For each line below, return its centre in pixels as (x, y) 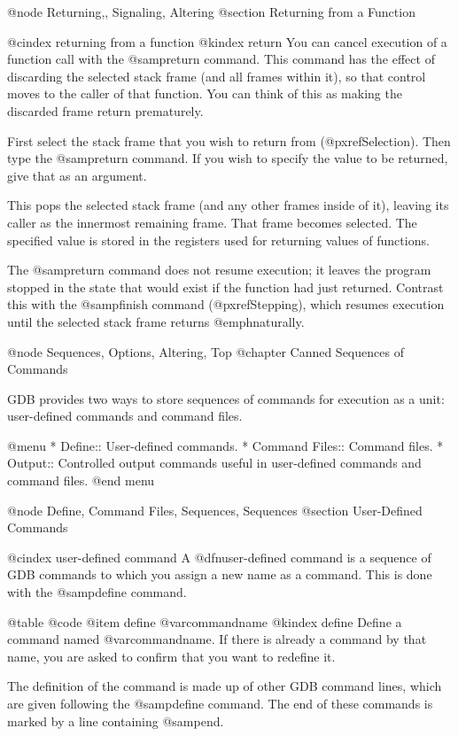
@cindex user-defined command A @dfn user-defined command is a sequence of (219, 557)
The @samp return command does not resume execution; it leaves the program (219, 270)
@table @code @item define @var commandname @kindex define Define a (205, 621)
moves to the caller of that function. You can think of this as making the (205, 93)
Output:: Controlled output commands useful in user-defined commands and (214, 463)
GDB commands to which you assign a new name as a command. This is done (220, 574)
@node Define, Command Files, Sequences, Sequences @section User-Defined (215, 510)
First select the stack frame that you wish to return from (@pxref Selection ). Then (229, 140)
